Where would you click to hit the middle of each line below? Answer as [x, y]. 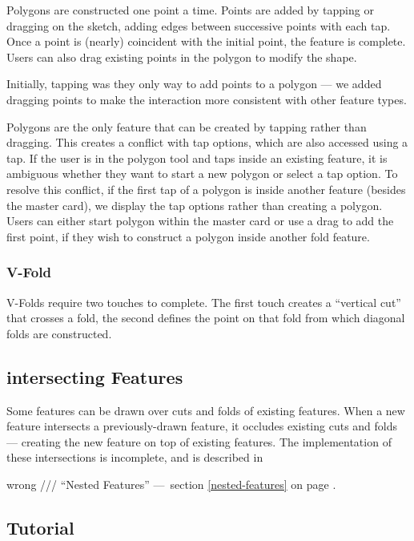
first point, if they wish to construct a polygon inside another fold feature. [188, 236]
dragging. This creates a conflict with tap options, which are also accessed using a [207, 142]
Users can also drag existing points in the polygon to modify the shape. [182, 57]
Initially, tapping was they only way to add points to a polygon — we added [194, 84]
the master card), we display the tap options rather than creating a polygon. [195, 205]
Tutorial [40, 527]
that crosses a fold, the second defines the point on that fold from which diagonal [206, 318]
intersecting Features [95, 376]
